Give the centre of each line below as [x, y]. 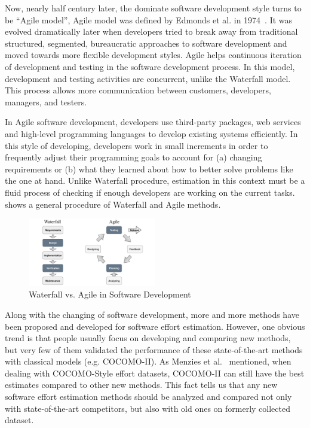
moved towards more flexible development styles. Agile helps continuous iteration [153, 55]
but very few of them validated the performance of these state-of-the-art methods [154, 349]
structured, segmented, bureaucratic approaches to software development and [146, 43]
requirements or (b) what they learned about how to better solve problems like [149, 169]
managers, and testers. [46, 101]
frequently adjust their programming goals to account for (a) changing [133, 157]
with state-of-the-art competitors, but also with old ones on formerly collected [148, 408]
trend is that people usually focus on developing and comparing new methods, [148, 338]
